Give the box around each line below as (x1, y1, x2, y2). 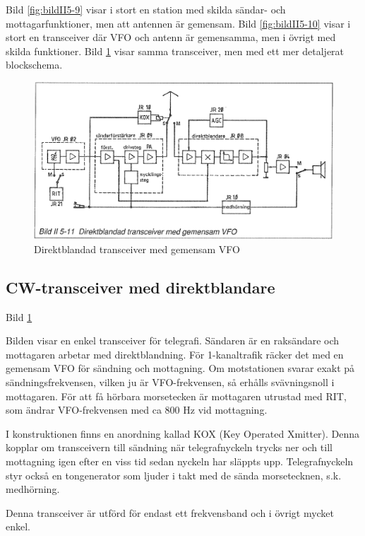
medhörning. (6, 482, 60, 496)
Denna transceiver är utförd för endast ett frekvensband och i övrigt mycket (6, 505, 335, 520)
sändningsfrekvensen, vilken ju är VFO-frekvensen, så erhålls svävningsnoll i (6, 375, 335, 390)
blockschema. (6, 57, 63, 72)
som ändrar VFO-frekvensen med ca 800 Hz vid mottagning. (6, 402, 268, 417)
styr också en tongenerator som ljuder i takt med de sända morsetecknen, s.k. (6, 467, 342, 482)
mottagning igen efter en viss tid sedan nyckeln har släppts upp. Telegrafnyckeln (6, 454, 354, 469)
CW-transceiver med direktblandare (6, 276, 275, 298)
